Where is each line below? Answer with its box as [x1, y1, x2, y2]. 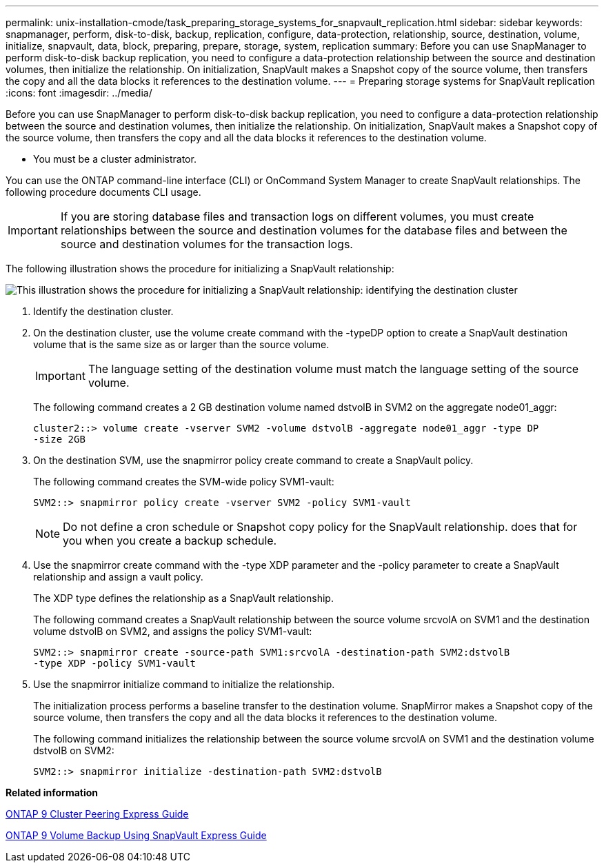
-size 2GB [33, 434, 85, 445]
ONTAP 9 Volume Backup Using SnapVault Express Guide [6, 829, 267, 841]
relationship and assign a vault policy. [33, 571, 203, 583]
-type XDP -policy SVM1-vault [33, 658, 197, 669]
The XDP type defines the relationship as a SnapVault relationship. [33, 592, 334, 604]
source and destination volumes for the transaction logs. [60, 237, 353, 251]
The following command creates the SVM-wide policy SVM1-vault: [33, 476, 334, 487]
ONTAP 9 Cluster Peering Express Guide [6, 808, 189, 820]
